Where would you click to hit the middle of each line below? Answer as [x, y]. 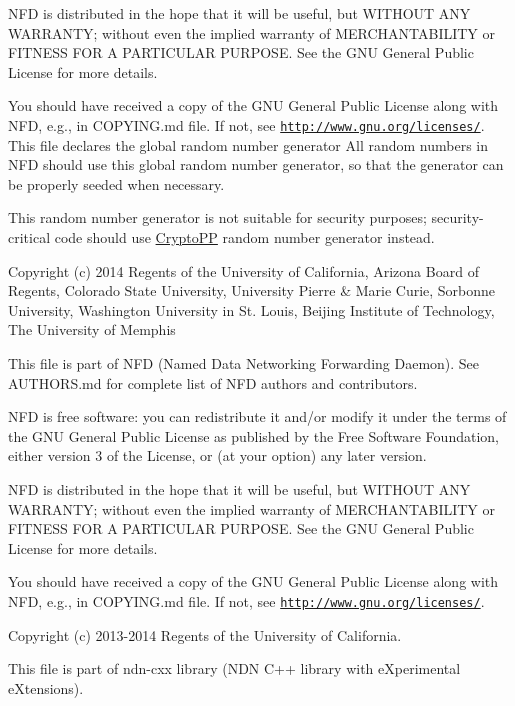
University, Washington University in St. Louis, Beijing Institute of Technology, [251, 309]
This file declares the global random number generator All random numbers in [248, 144]
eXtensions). [46, 687]
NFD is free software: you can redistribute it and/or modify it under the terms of [257, 416]
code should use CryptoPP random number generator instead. [244, 237]
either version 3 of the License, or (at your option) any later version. [217, 455]
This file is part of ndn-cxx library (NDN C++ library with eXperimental [234, 668]
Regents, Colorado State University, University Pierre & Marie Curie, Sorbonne [252, 290]
